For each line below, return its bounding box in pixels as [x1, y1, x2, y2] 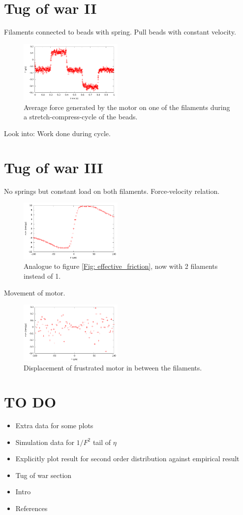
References [15, 503, 48, 513]
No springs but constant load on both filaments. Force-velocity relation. [4, 185, 220, 196]
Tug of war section [15, 470, 72, 480]
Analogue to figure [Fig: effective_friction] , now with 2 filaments [24, 261, 218, 271]
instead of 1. [24, 270, 61, 281]
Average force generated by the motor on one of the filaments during [24, 102, 230, 112]
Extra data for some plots [15, 420, 93, 430]
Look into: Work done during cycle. [4, 128, 111, 138]
